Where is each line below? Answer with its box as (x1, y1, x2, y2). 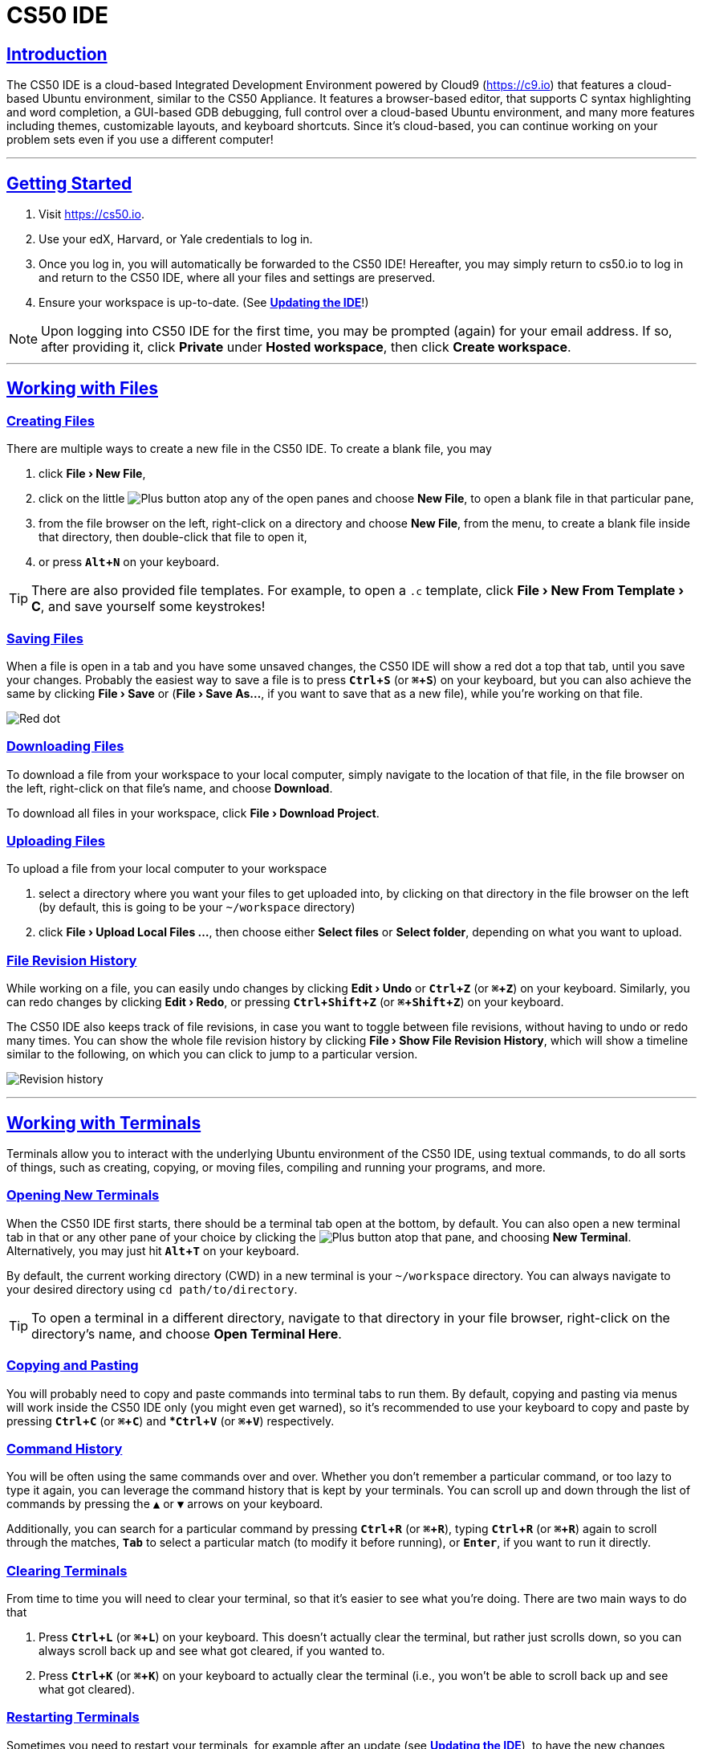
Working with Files (6, 378, 158, 399)
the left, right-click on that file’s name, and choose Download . (6, 781, 333, 795)
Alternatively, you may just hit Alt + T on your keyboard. (6, 1243, 299, 1258)
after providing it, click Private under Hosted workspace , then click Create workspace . (41, 339, 571, 356)
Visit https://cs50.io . (39, 207, 144, 222)
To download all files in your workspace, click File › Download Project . (6, 805, 380, 820)
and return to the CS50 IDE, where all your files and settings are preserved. (39, 271, 436, 285)
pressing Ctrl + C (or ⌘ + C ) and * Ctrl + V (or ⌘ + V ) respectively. (6, 1413, 335, 1428)
